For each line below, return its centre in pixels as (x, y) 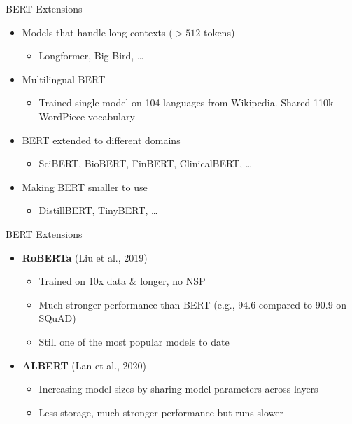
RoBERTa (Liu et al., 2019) (85, 257)
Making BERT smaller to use (85, 186)
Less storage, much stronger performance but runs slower (161, 412)
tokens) (219, 32)
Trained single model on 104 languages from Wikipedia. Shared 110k (186, 103)
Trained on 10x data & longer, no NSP (122, 281)
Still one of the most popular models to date (134, 341)
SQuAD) (57, 318)
